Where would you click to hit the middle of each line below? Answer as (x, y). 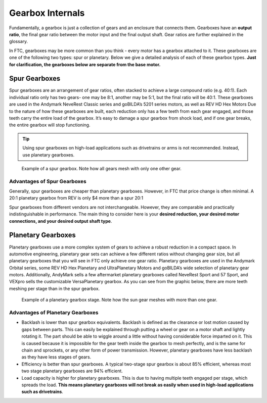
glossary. (19, 42)
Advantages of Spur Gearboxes (48, 181)
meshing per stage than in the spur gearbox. (54, 288)
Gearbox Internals (47, 13)
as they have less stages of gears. (56, 357)
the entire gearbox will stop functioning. (50, 125)
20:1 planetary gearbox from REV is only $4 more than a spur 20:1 (76, 198)
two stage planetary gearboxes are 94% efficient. (72, 371)
